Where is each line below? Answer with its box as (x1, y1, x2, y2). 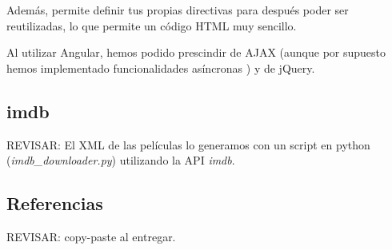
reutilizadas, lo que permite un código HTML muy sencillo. (6, 17, 297, 34)
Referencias (6, 191, 103, 216)
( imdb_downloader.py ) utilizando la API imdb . (6, 152, 235, 169)
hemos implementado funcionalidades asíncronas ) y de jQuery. (6, 59, 315, 76)
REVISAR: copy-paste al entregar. (6, 228, 176, 244)
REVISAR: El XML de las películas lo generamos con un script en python (6, 136, 370, 153)
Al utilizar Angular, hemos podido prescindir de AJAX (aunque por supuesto (6, 44, 386, 61)
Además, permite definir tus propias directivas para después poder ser (6, 2, 349, 18)
